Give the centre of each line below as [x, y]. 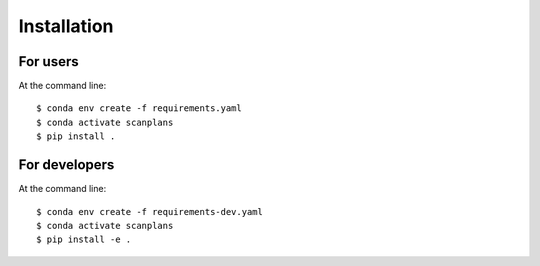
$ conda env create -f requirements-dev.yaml [150, 211]
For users [48, 61]
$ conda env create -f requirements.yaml [139, 108]
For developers [66, 165]
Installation [66, 26]
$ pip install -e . [84, 239]
